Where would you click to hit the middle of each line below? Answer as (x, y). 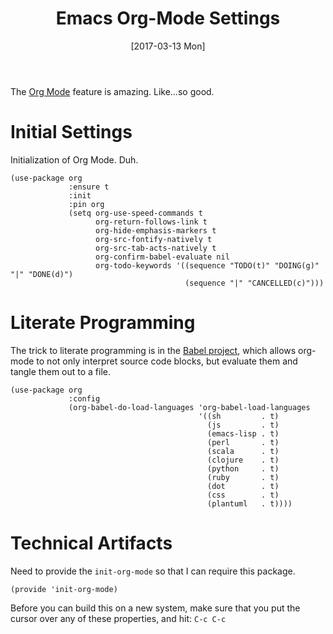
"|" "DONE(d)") (42, 274)
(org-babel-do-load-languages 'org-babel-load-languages (189, 407)
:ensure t (89, 187)
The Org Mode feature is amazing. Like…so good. (112, 91)
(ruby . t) (243, 477)
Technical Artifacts (91, 543)
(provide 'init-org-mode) (64, 589)
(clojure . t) (243, 460)
